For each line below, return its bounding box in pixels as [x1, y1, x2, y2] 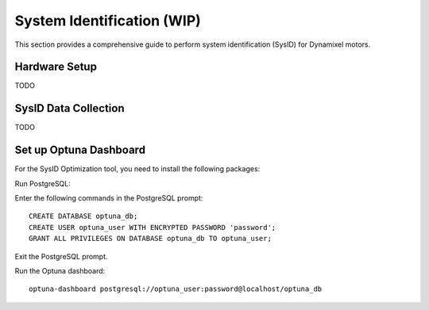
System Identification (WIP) [14, 12, 202, 29]
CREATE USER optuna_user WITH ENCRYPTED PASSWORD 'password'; [29, 223, 276, 232]
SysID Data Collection [14, 101, 125, 115]
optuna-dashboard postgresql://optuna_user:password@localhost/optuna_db [29, 285, 323, 293]
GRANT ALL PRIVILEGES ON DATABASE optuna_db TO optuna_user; [29, 234, 272, 243]
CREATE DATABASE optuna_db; [29, 212, 138, 221]
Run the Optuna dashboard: [14, 266, 106, 275]
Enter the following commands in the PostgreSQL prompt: [14, 193, 203, 203]
